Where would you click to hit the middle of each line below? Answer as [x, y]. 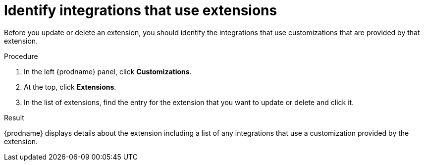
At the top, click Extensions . [70, 87]
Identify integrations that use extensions [141, 10]
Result [14, 117]
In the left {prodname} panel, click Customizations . [108, 71]
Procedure [21, 56]
